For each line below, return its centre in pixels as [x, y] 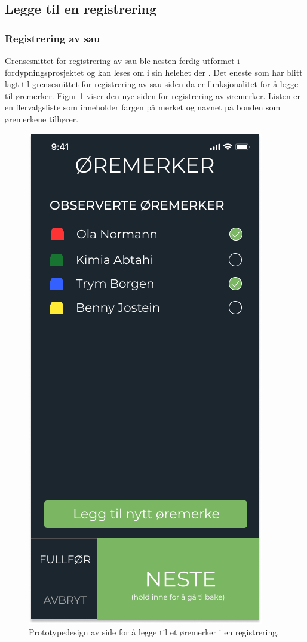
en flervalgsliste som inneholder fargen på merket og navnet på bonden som [143, 107]
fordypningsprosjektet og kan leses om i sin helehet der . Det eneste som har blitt [154, 72]
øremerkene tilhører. [42, 119]
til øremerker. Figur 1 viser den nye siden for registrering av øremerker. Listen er [153, 95]
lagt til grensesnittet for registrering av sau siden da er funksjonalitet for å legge [152, 84]
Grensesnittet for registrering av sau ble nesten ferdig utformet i [122, 60]
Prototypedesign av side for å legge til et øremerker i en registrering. [154, 632]
